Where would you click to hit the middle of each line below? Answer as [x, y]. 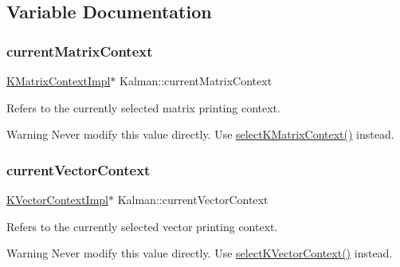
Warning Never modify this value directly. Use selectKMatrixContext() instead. [200, 134]
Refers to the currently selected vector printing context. [142, 226]
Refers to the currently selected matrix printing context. [143, 107]
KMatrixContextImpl [59, 80]
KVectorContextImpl [57, 199]
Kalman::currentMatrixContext [196, 80]
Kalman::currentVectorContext [193, 199]
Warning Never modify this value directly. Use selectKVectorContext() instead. [200, 253]
